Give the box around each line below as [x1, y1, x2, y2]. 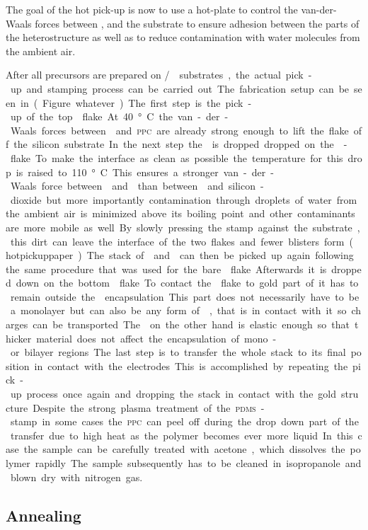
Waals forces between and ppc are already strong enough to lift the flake [10, 122, 349, 137]
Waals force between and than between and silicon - [10, 178, 264, 193]
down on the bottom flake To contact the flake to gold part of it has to [16, 275, 359, 290]
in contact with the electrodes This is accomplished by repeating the [34, 358, 348, 373]
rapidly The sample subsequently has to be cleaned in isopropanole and [35, 456, 362, 470]
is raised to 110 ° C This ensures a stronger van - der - [16, 164, 274, 179]
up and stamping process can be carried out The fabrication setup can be [10, 81, 350, 96]
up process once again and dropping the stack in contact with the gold [10, 386, 337, 401]
